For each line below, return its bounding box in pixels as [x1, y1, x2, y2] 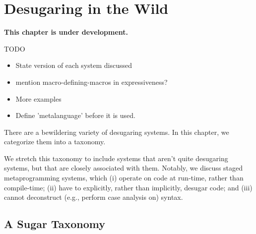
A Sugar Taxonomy [4, 216, 105, 232]
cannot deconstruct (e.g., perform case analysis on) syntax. [4, 192, 183, 202]
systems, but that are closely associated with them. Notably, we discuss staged [4, 163, 243, 173]
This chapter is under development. [4, 27, 128, 37]
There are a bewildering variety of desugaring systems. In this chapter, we [4, 126, 229, 137]
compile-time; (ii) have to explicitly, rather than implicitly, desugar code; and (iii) [4, 182, 253, 192]
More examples [15, 93, 62, 104]
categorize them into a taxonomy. [4, 136, 106, 147]
